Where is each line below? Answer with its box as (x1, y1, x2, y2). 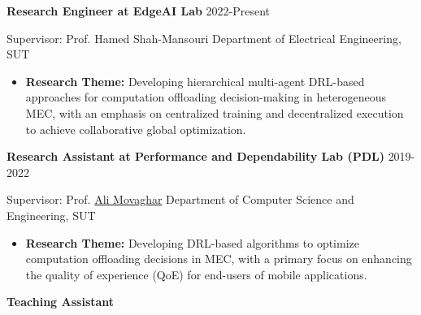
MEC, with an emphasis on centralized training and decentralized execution (25, 104, 404, 121)
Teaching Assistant (7, 293, 115, 310)
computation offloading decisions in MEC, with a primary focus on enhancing (25, 250, 412, 267)
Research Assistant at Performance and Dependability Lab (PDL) (7, 148, 384, 165)
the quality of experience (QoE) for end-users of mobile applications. (25, 265, 367, 283)
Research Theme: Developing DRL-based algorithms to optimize (25, 234, 359, 251)
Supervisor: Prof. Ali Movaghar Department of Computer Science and (7, 191, 354, 208)
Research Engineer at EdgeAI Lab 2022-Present (7, 2, 271, 19)
